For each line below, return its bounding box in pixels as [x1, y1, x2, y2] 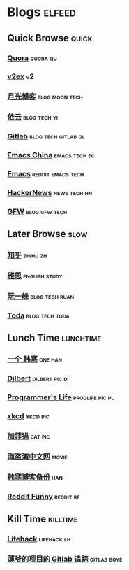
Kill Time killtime [7, 513, 78, 525]
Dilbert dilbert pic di [7, 373, 69, 383]
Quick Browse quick [7, 32, 93, 44]
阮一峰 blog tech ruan [7, 292, 75, 301]
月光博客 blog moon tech [7, 92, 83, 101]
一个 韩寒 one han [7, 355, 63, 364]
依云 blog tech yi [7, 113, 58, 122]
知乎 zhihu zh [7, 250, 47, 260]
